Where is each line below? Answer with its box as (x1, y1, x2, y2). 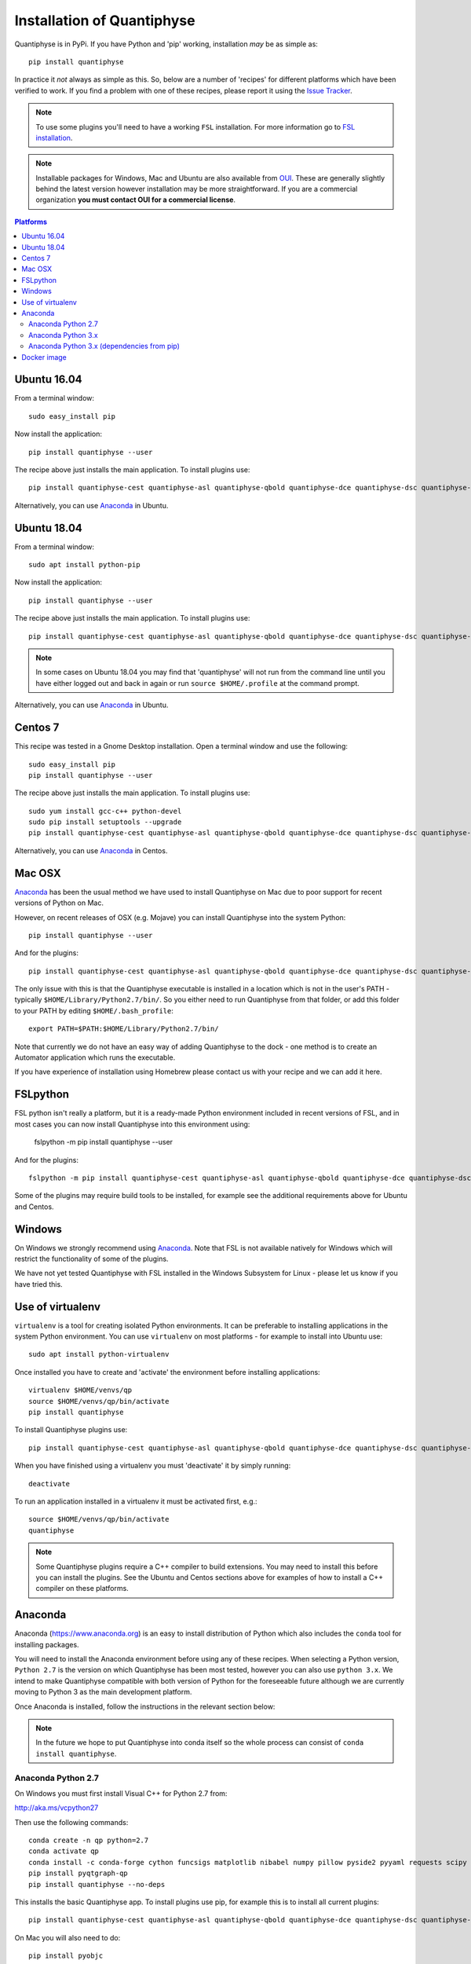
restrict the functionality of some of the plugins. (14, 1254, 169, 1263)
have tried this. (14, 1279, 63, 1288)
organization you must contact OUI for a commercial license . (35, 195, 235, 204)
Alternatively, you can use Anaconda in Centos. (14, 845, 168, 856)
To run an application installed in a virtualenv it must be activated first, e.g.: (14, 1497, 258, 1506)
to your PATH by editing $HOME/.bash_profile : (14, 1006, 174, 1015)
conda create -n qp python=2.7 (28, 1836, 149, 1845)
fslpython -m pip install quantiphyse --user (34, 1138, 173, 1147)
